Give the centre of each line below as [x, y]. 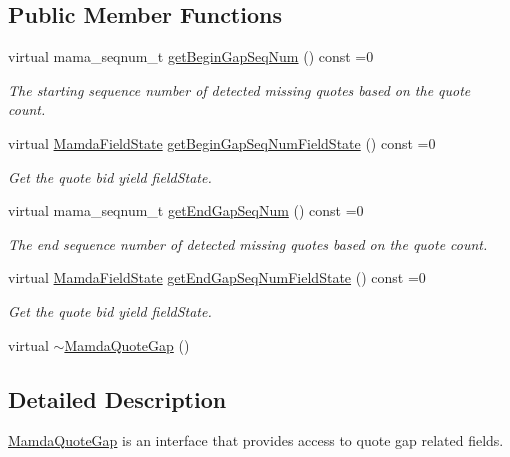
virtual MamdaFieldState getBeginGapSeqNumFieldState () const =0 [222, 142]
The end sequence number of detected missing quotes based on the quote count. [248, 243]
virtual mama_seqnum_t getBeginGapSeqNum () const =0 [191, 56]
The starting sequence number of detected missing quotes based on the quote [239, 89]
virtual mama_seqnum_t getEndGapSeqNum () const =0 [186, 210]
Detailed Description [117, 398]
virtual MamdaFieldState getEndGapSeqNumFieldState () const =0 [217, 277]
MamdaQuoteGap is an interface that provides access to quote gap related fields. [256, 440]
